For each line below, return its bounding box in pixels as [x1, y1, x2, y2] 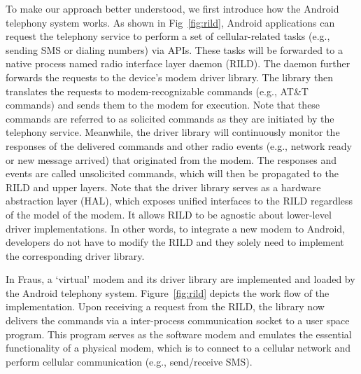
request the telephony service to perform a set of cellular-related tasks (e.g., [6, 29, 330, 43]
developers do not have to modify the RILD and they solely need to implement [6, 235, 344, 249]
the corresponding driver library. [6, 248, 145, 263]
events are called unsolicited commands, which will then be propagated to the [6, 166, 339, 181]
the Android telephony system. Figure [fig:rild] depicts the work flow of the [6, 285, 330, 300]
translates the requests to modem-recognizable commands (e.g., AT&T [6, 83, 309, 98]
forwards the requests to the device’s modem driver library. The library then [6, 69, 334, 84]
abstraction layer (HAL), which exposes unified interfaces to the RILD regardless [6, 193, 353, 208]
